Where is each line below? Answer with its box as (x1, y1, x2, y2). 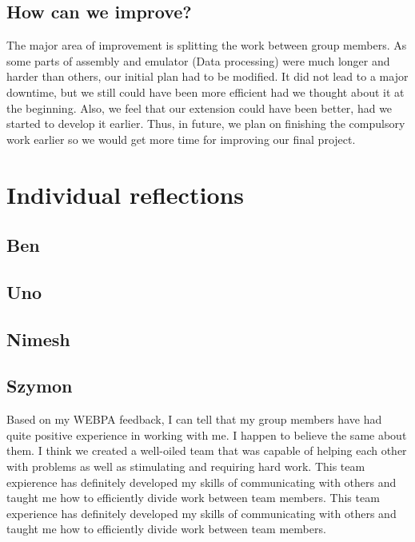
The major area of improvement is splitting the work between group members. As (6, 37, 407, 54)
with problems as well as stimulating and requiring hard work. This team (6, 458, 365, 475)
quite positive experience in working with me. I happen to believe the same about (6, 426, 407, 443)
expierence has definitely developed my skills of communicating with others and (6, 473, 397, 490)
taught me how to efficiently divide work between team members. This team (6, 489, 380, 506)
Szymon (6, 373, 73, 398)
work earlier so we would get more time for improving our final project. (6, 130, 356, 147)
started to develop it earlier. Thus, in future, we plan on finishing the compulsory (6, 115, 405, 132)
